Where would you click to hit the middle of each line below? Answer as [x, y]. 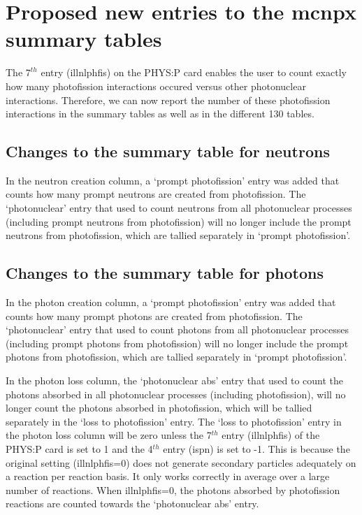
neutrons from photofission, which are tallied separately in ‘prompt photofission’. [178, 235]
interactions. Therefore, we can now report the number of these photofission [168, 100]
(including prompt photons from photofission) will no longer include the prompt [177, 343]
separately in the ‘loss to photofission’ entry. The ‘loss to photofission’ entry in [174, 421]
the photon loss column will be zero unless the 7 [109, 435]
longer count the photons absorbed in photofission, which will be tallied [159, 408]
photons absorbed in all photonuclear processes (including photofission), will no [176, 394]
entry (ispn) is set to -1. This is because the [256, 449]
